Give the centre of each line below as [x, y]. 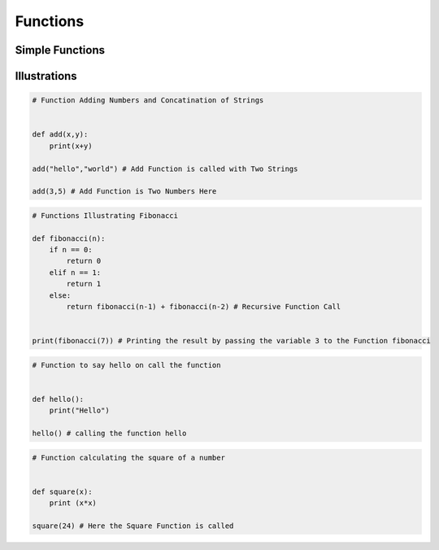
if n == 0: [71, 250]
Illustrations [46, 76]
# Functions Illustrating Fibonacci [105, 215]
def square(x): [62, 491]
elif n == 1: [75, 272]
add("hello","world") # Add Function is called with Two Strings [165, 168]
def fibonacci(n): [69, 238]
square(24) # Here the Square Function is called [133, 526]
